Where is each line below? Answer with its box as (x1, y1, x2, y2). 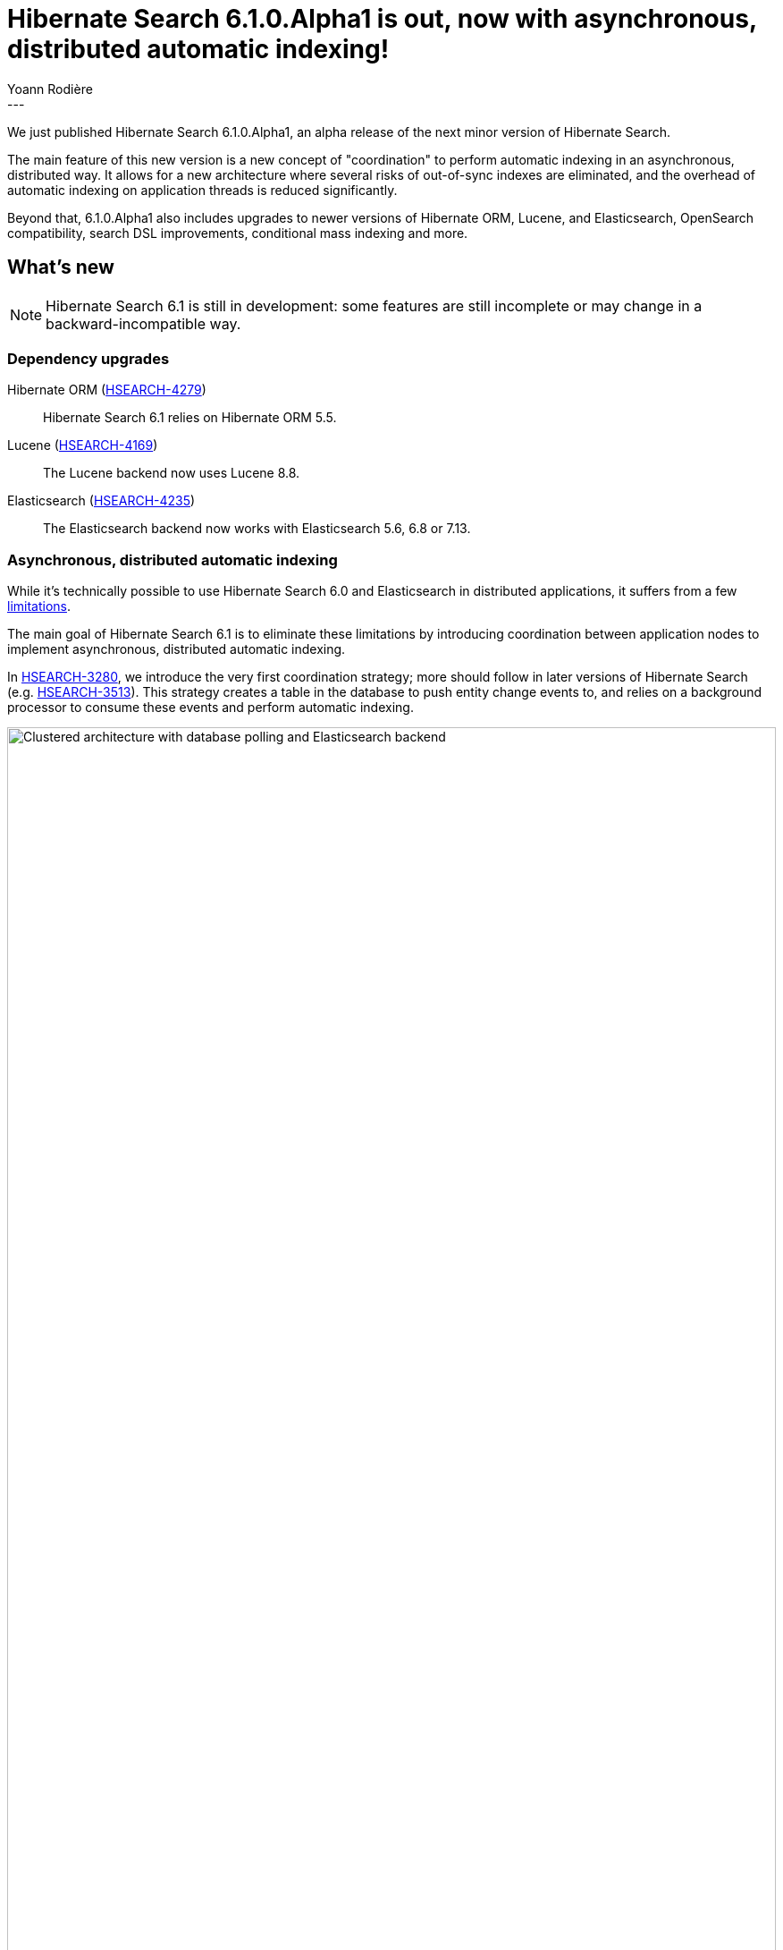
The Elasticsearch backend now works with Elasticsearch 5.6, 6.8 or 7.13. (43, 521, 471, 537)
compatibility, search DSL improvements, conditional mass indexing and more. (7, 225, 468, 241)
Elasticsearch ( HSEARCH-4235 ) (7, 493, 196, 509)
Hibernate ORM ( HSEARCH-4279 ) (7, 382, 206, 398)
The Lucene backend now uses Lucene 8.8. (43, 465, 300, 481)
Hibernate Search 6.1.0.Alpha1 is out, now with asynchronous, (7, 4, 757, 34)
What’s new (7, 256, 114, 279)
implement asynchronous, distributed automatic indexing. (7, 641, 346, 657)
